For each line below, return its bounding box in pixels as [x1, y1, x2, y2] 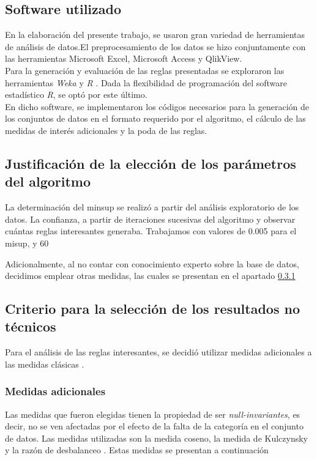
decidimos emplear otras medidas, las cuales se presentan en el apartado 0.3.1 [5, 269, 296, 282]
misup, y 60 [5, 236, 49, 249]
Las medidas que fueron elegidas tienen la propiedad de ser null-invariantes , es [5, 407, 300, 420]
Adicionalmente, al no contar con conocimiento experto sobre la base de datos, [5, 257, 299, 270]
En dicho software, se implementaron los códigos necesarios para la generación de [5, 100, 310, 113]
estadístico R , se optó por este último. [5, 88, 147, 101]
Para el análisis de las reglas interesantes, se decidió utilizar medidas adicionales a [5, 346, 312, 358]
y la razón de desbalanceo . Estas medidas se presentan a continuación [5, 443, 269, 456]
